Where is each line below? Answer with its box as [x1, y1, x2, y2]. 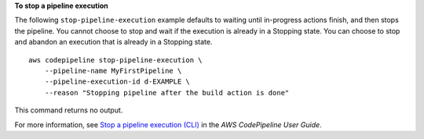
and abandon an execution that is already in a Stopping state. [14, 37, 213, 47]
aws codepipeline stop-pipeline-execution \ [28, 55, 203, 64]
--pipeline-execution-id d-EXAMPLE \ [44, 77, 190, 86]
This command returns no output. [14, 105, 123, 115]
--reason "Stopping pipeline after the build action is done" [44, 88, 290, 97]
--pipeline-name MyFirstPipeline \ [44, 66, 182, 75]
